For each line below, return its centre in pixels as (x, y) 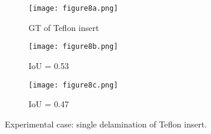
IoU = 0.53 (49, 65)
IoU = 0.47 (49, 104)
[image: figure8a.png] (73, 8)
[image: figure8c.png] (73, 85)
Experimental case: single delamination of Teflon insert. (106, 124)
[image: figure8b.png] (73, 47)
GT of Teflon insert (64, 27)
